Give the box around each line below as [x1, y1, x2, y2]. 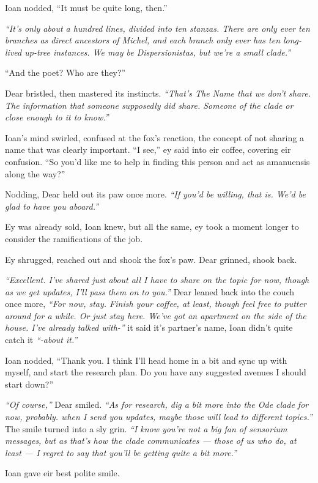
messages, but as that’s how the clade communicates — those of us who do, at [5, 434, 297, 447]
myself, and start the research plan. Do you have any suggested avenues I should [5, 366, 306, 378]
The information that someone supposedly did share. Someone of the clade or [5, 98, 294, 111]
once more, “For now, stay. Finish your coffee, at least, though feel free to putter [5, 297, 306, 310]
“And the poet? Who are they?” [5, 66, 126, 79]
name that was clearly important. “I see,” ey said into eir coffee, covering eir [5, 143, 291, 156]
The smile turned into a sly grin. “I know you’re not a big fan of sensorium [5, 422, 287, 435]
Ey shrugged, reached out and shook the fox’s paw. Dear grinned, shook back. [5, 253, 297, 265]
